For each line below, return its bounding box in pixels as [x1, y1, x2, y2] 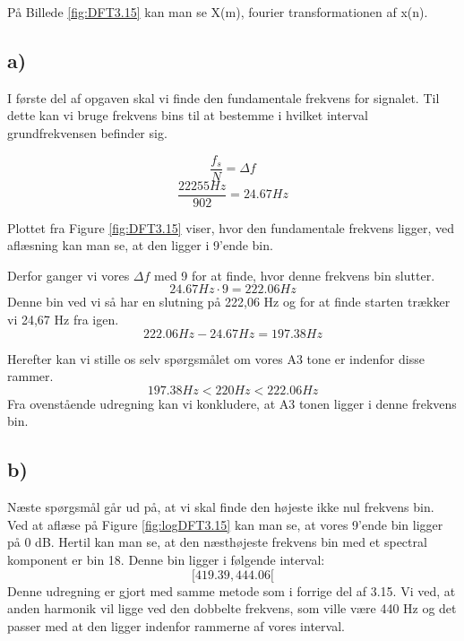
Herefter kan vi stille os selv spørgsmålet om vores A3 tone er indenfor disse [7, 349, 425, 368]
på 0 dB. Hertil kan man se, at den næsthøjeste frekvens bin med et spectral [7, 533, 427, 551]
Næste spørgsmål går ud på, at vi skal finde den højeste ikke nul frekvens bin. [7, 498, 434, 516]
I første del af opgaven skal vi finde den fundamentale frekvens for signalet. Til [7, 88, 440, 107]
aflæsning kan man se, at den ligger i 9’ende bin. [7, 236, 273, 255]
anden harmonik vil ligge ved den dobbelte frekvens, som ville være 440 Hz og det [7, 599, 457, 618]
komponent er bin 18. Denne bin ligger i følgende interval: [7, 550, 325, 569]
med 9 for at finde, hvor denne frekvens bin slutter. [154, 265, 435, 284]
